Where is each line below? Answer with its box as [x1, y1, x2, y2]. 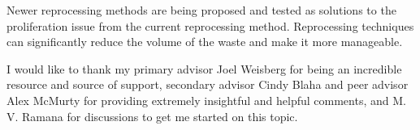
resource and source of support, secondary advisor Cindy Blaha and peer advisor [6, 76, 409, 93]
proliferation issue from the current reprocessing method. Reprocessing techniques [6, 17, 414, 34]
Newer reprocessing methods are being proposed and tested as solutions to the [6, 2, 396, 18]
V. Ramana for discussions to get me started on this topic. [6, 107, 298, 124]
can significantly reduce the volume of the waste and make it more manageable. [6, 33, 403, 50]
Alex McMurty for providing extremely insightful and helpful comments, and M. [6, 91, 406, 108]
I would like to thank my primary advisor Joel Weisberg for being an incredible [6, 60, 402, 77]
